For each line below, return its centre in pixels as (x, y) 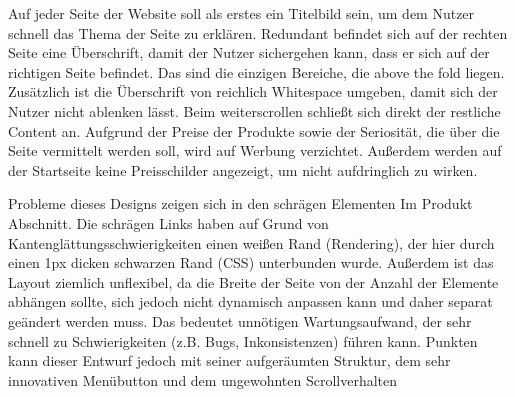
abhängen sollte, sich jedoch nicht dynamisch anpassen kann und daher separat (250, 301)
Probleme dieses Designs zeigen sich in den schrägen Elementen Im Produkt (240, 203)
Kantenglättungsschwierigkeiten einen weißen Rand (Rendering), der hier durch (251, 242)
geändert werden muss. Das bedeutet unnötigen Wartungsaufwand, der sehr (240, 320)
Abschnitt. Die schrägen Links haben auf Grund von (168, 222)
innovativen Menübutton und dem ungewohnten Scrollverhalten (203, 379)
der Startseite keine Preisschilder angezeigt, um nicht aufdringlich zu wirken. (243, 169)
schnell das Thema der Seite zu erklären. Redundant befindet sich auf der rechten (258, 32)
